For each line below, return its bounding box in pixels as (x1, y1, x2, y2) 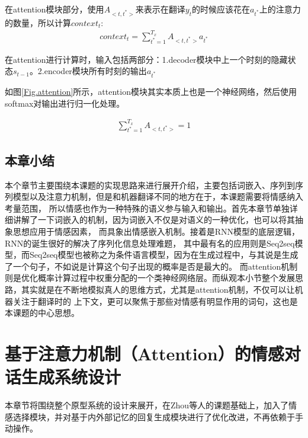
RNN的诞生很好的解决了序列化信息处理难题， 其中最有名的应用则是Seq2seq (5, 236, 295, 249)
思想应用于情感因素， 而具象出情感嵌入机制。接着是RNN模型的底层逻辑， (12, 225, 300, 238)
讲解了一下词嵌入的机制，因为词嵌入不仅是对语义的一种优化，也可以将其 (12, 213, 295, 226)
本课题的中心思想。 (5, 306, 79, 319)
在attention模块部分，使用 (5, 3, 104, 15)
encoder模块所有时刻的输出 (44, 65, 147, 77)
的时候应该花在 (191, 3, 250, 15)
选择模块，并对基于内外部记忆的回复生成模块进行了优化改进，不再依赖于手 (12, 410, 303, 423)
